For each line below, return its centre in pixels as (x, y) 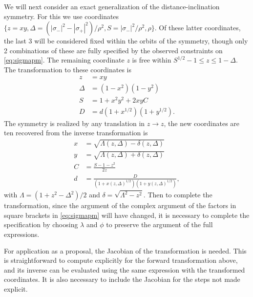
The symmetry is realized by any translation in (74, 123)
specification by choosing (41, 224)
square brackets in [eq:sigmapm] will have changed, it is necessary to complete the (127, 215)
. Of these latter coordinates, (198, 28)
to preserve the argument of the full (159, 224)
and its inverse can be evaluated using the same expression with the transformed (125, 269)
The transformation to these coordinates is (68, 69)
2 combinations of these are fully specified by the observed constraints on (113, 50)
